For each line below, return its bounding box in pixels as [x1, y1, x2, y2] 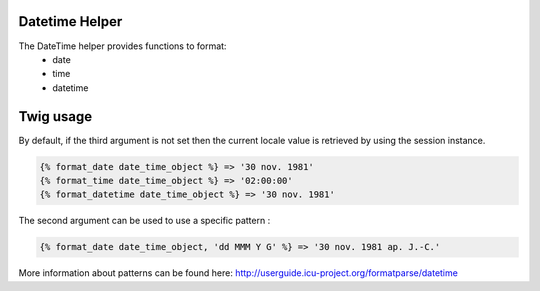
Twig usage [18, 108, 93, 125]
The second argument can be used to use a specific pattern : [18, 215, 271, 227]
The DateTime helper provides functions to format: [18, 40, 227, 52]
